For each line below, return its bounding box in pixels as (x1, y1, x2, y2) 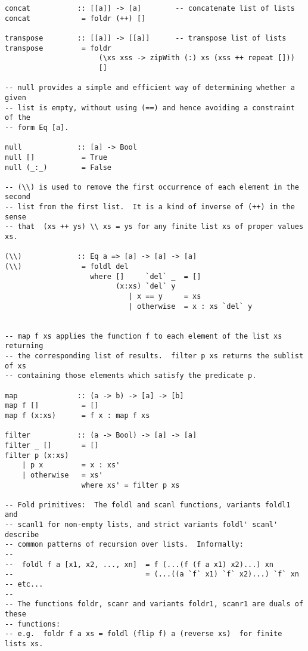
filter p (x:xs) (5, 451, 69, 460)
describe (5, 530, 39, 539)
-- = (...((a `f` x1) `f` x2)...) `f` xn (5, 570, 299, 579)
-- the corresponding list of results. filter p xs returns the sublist (5, 351, 304, 360)
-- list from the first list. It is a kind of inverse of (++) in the (5, 203, 295, 212)
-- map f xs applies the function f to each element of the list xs (5, 331, 282, 340)
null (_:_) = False (5, 163, 111, 172)
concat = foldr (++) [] (5, 14, 146, 23)
